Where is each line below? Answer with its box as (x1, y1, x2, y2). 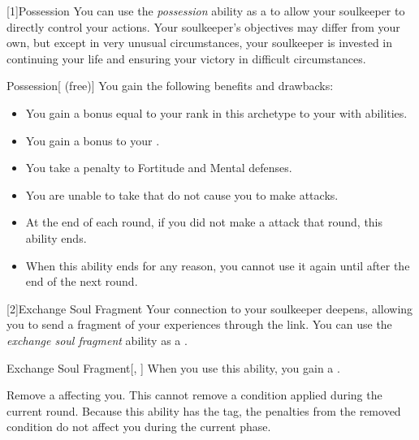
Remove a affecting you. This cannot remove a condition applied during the (6, 386, 382, 403)
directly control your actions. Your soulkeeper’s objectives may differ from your (6, 18, 400, 35)
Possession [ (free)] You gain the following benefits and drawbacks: (6, 77, 334, 94)
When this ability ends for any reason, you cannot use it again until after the (25, 257, 410, 274)
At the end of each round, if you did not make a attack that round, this (25, 214, 383, 231)
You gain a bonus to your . (25, 132, 160, 149)
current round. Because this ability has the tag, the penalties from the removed (6, 402, 401, 419)
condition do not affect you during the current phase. (6, 418, 271, 435)
